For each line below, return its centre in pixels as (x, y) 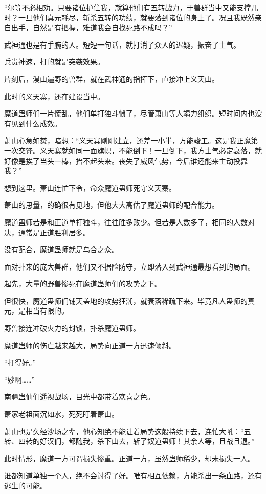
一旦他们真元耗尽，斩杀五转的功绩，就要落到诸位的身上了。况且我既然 (136, 17)
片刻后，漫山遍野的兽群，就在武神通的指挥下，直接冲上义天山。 (112, 78)
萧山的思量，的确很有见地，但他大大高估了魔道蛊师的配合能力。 (112, 205)
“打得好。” (20, 362)
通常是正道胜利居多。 (54, 232)
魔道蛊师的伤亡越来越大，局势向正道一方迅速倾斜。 (90, 345)
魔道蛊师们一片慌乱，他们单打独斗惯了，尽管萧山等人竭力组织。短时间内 (126, 113)
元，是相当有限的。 (36, 311)
